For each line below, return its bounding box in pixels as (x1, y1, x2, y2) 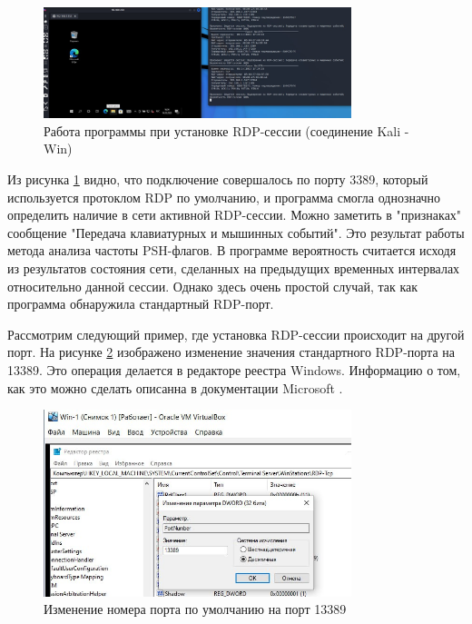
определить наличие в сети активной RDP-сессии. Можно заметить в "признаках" (7, 205, 462, 224)
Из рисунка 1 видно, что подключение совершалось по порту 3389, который (7, 170, 428, 188)
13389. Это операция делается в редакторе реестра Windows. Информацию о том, (7, 360, 461, 379)
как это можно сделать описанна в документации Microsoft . (7, 378, 343, 397)
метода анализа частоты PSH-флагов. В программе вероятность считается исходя (7, 241, 457, 260)
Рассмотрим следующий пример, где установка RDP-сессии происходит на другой (7, 324, 465, 343)
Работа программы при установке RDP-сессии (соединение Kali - (44, 121, 409, 140)
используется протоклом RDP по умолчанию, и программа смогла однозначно (7, 187, 441, 206)
